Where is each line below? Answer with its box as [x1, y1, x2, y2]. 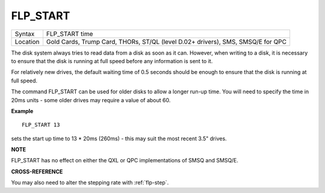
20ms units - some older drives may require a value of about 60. [11, 96, 171, 103]
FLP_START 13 [22, 121, 60, 129]
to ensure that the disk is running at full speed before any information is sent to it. [11, 57, 213, 64]
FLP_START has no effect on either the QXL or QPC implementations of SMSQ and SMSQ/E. [11, 157, 239, 164]
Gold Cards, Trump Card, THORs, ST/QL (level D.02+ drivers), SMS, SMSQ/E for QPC [46, 37, 287, 46]
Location [14, 37, 40, 46]
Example [11, 107, 34, 114]
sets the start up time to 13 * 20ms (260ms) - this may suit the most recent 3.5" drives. [11, 135, 227, 142]
